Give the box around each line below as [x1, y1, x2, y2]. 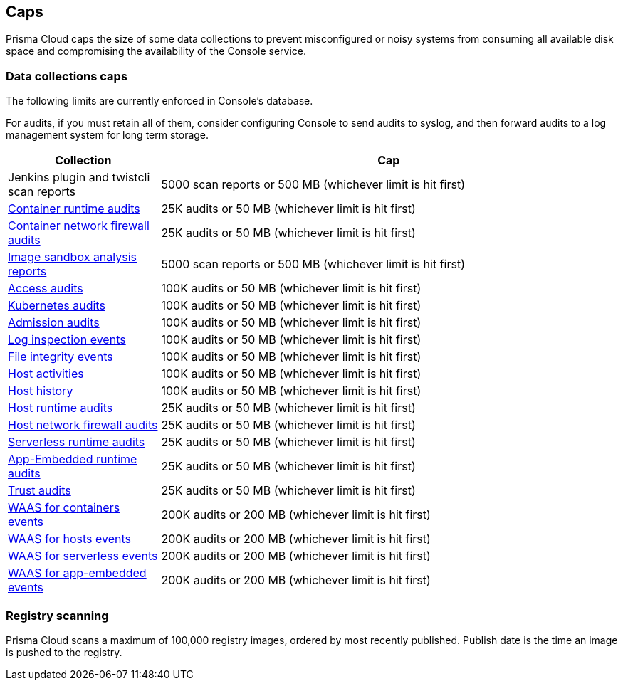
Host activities [8, 366, 84, 381]
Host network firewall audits [8, 418, 158, 433]
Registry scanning [6, 608, 109, 623]
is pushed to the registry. [6, 645, 122, 658]
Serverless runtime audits [8, 435, 145, 450]
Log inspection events [8, 332, 126, 347]
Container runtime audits [8, 201, 140, 216]
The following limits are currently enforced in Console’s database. [6, 95, 313, 107]
